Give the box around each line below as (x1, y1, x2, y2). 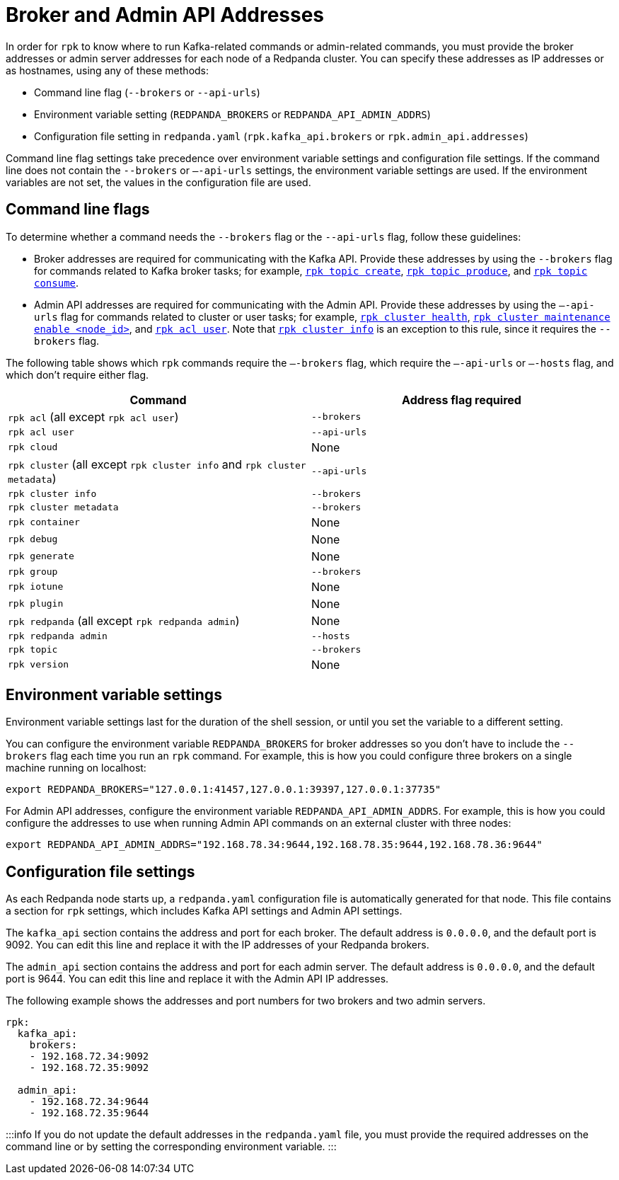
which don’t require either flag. (6, 368, 149, 381)
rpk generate (8, 551, 74, 562)
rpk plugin (8, 598, 64, 609)
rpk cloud (8, 442, 58, 453)
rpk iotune (8, 581, 64, 592)
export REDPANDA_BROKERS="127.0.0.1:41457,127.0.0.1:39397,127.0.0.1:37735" (6, 784, 441, 796)
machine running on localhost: (6, 762, 146, 774)
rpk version (8, 659, 69, 670)
